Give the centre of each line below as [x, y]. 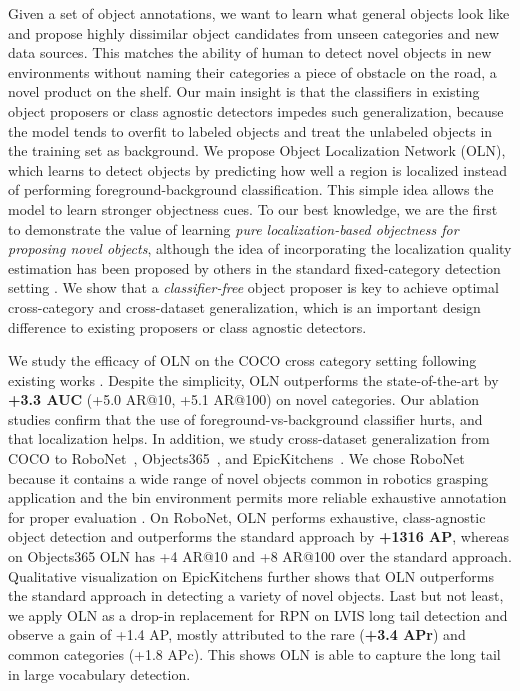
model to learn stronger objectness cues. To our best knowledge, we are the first [253, 208]
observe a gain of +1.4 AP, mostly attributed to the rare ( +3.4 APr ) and [237, 634]
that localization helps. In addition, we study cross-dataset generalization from [249, 438]
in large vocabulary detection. [99, 673]
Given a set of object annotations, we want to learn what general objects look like [259, 13]
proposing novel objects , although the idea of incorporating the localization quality [260, 248]
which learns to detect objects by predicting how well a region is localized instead [257, 169]
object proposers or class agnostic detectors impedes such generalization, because [256, 110]
